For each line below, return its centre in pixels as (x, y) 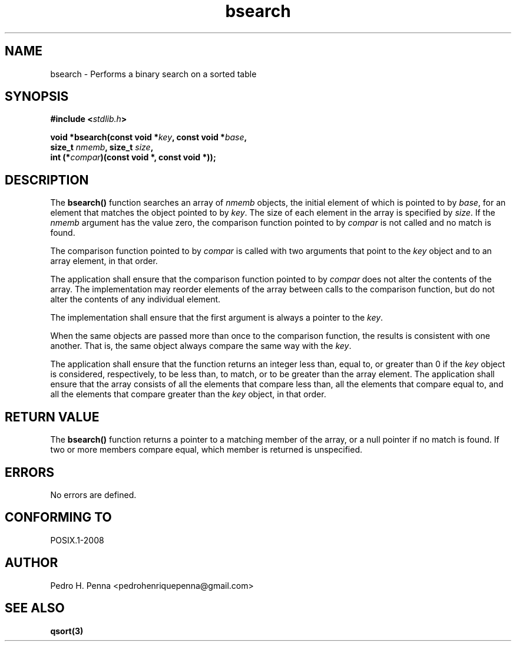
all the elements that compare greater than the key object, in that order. (188, 394)
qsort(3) (67, 631)
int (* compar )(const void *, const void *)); (133, 157)
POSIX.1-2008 (77, 540)
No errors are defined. (93, 495)
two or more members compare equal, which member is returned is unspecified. (206, 450)
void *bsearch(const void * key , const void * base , (149, 137)
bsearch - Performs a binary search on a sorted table (153, 74)
